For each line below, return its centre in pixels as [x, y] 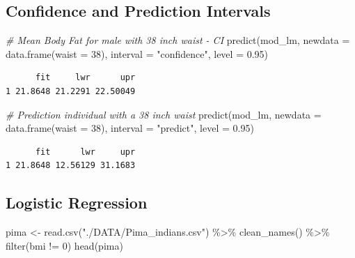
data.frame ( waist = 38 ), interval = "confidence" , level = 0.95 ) [137, 53]
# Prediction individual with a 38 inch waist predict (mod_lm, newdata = [164, 114]
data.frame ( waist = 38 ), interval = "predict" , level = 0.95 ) [130, 128]
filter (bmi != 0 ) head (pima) [64, 245]
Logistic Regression [77, 203]
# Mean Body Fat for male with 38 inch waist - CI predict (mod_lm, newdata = [178, 40]
